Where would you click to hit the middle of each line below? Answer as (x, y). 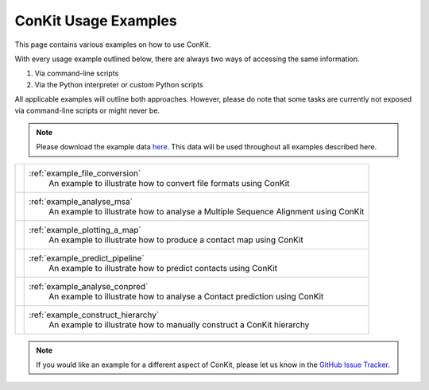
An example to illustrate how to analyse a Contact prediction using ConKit (186, 296)
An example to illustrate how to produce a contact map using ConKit (176, 240)
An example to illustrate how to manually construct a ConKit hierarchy (179, 324)
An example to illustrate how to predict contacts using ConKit (163, 268)
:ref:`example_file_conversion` (85, 173)
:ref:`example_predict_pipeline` (87, 258)
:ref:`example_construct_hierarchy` (94, 315)
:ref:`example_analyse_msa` (81, 201)
